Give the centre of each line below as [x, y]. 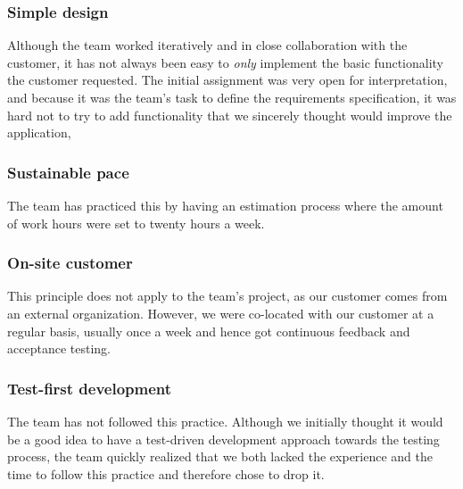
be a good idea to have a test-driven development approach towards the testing [223, 439]
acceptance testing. [59, 348]
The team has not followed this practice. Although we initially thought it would [225, 421]
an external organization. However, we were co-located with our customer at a [221, 313]
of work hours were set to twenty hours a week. [136, 223]
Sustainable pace [68, 172]
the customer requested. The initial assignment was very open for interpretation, [227, 80]
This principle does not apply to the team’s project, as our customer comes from [227, 296]
